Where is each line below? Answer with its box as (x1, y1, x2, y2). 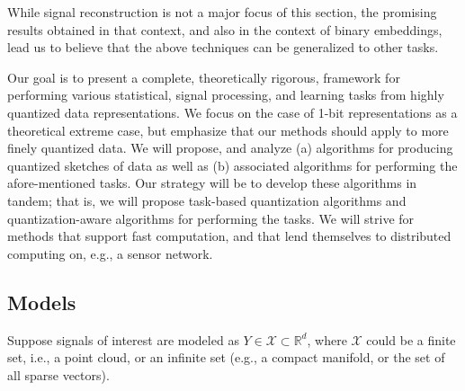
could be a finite (366, 330, 456, 349)
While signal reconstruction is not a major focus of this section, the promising (7, 3, 437, 21)
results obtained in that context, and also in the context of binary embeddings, (7, 20, 443, 39)
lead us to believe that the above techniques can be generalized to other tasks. (7, 38, 439, 57)
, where (307, 330, 347, 349)
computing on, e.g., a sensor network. (7, 244, 213, 262)
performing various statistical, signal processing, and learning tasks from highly (7, 85, 444, 104)
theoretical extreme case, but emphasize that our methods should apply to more (7, 120, 449, 139)
